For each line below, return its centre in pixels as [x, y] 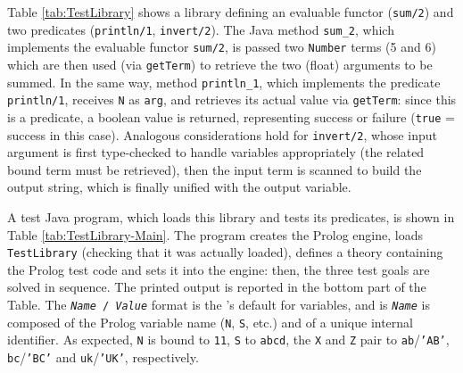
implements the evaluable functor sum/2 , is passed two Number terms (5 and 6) [222, 47]
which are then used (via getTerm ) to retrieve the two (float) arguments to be [220, 64]
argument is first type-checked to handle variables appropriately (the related [216, 152]
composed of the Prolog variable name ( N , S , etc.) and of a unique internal [210, 322]
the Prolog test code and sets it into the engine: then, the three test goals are [219, 269]
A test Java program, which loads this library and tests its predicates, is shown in [231, 217]
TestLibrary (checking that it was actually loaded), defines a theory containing [225, 252]
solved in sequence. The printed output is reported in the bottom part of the [217, 287]
